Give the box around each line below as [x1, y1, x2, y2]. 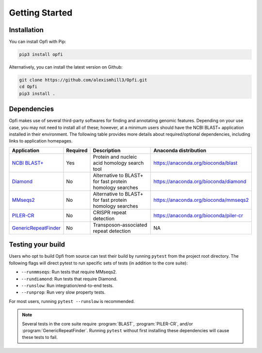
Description [93, 147, 121, 154]
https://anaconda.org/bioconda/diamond [153, 178, 246, 185]
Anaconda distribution [153, 147, 206, 154]
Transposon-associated [93, 221, 147, 228]
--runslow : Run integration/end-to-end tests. [21, 282, 114, 288]
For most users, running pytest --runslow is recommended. [9, 298, 135, 304]
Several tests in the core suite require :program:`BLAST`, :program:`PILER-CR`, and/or [22, 321, 194, 327]
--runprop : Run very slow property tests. [21, 289, 106, 295]
